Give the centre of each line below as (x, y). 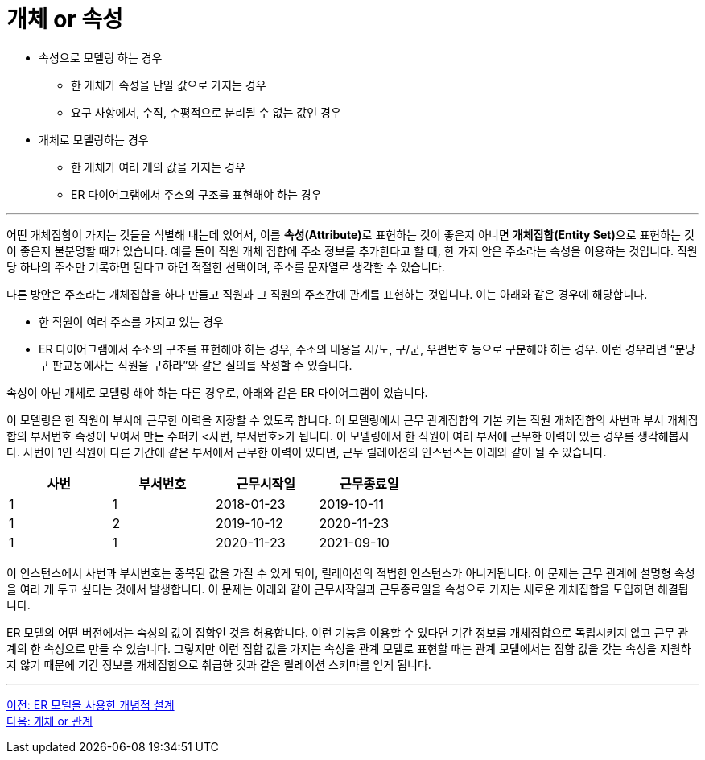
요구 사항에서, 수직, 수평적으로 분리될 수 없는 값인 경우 (206, 112)
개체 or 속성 (65, 19)
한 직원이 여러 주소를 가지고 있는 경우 (131, 321)
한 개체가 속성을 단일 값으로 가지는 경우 (169, 85)
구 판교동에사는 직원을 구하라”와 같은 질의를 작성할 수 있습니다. (196, 365)
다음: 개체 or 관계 (49, 721)
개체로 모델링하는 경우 (94, 139)
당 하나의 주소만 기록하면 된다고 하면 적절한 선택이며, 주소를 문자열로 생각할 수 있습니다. (226, 266)
